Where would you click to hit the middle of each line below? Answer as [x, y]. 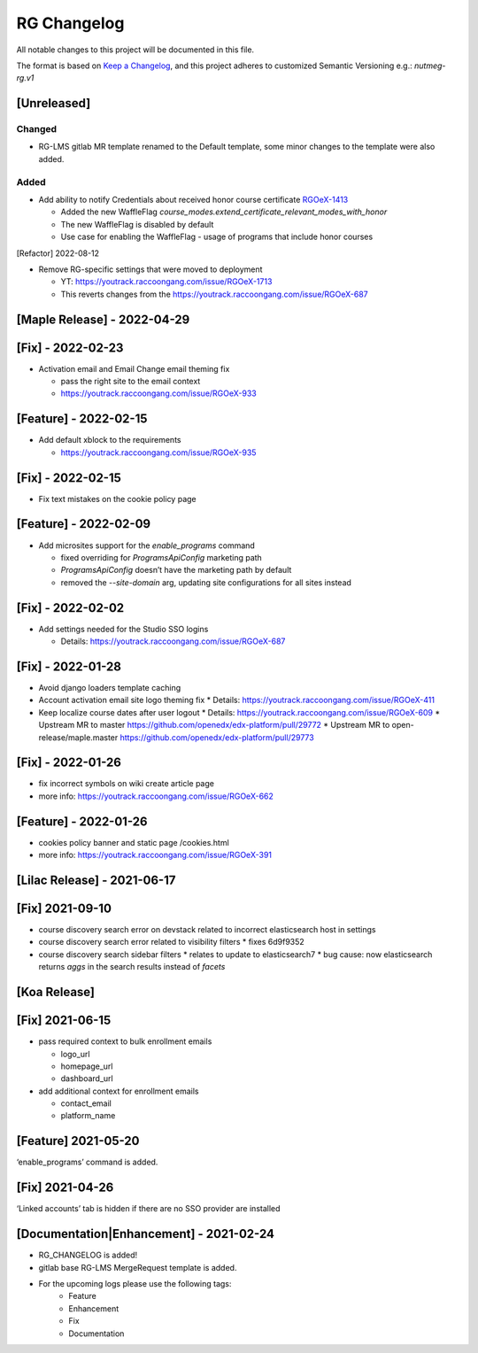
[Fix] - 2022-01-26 [69, 763]
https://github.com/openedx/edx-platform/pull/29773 [217, 737]
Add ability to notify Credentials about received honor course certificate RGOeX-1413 [193, 200]
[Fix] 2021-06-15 [64, 1021]
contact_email [86, 1103]
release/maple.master [78, 737]
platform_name [88, 1116]
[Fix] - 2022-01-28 [69, 666]
